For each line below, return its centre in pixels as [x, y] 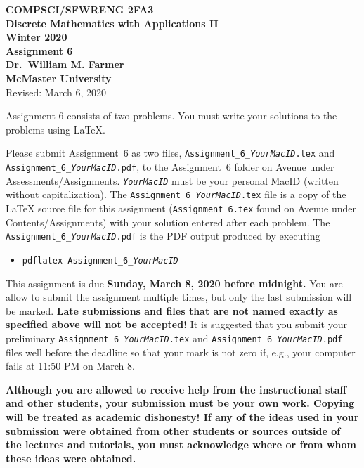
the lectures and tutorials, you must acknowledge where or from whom [181, 444]
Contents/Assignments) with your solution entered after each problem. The [168, 222]
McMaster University [59, 78]
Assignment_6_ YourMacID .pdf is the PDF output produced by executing [163, 236]
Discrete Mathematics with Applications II [112, 23]
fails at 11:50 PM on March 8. [70, 366]
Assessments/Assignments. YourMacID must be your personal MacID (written [172, 180]
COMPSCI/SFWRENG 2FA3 [80, 9]
